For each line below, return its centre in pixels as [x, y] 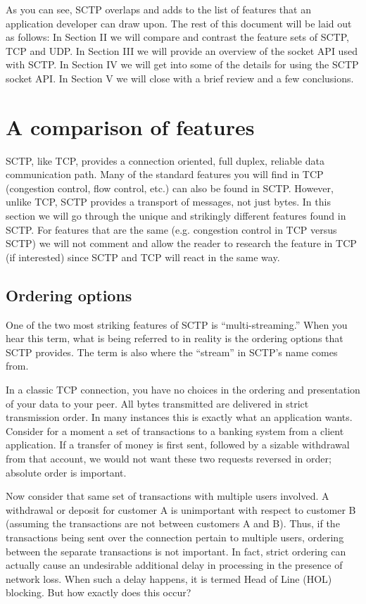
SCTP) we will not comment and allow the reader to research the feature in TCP [181, 243]
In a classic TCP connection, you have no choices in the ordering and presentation [183, 390]
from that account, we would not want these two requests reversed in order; [169, 458]
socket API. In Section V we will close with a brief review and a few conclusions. [180, 78]
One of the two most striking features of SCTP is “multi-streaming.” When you [177, 324]
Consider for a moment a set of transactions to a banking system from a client [175, 430]
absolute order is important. [66, 472]
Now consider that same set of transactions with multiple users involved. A [168, 496]
